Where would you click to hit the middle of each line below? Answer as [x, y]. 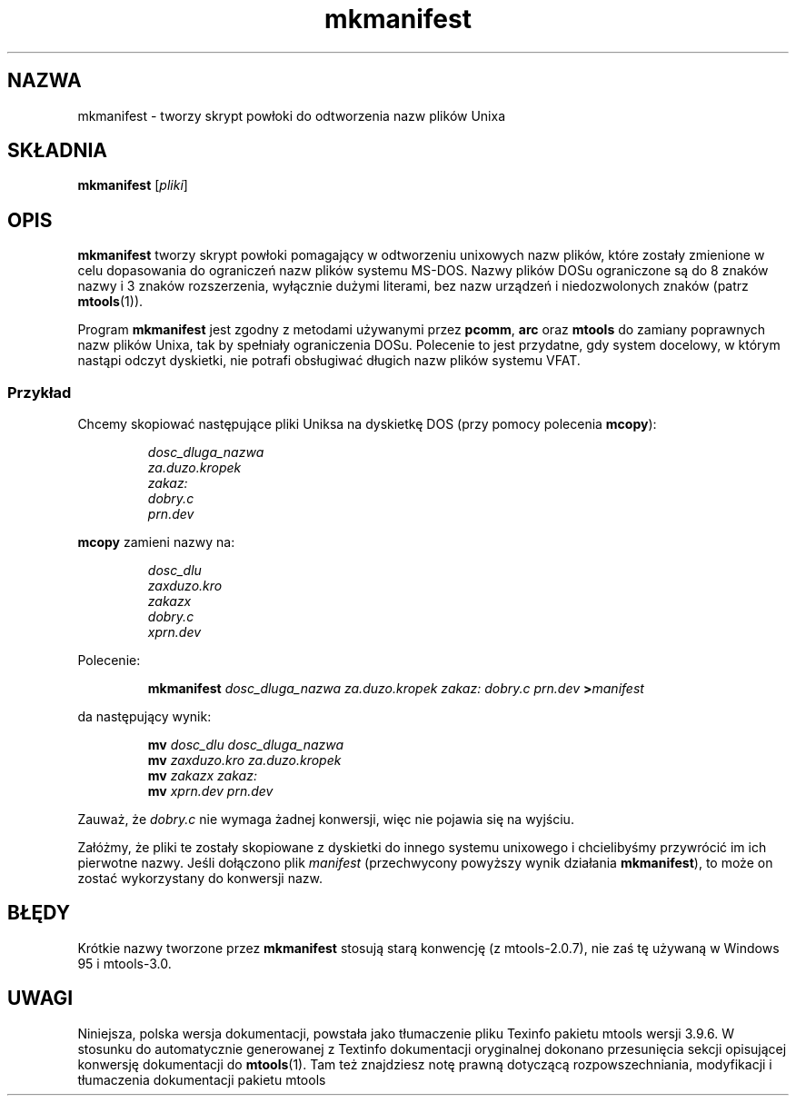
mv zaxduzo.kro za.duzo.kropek [244, 760]
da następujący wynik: [144, 717]
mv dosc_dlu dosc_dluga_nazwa [246, 745]
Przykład [40, 392]
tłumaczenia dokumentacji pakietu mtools [202, 1079]
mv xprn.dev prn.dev [210, 791]
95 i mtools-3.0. [124, 963]
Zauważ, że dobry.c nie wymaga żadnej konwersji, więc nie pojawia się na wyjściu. [326, 820]
